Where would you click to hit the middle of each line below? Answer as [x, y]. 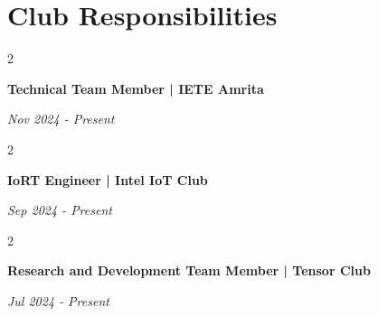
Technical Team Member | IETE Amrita [136, 88]
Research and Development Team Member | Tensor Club [189, 270]
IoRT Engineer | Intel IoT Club [108, 179]
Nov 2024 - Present [61, 119]
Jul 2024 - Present [58, 300]
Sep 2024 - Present [60, 210]
